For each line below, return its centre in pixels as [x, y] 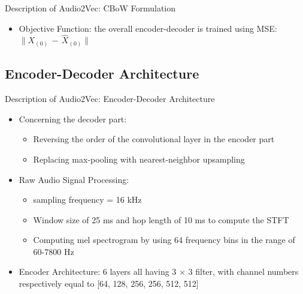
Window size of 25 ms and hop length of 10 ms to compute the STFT [161, 219]
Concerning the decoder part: [73, 118]
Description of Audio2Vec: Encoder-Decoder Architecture [110, 99]
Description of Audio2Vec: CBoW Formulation [90, 8]
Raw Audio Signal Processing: [74, 179]
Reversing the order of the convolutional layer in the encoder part [154, 139]
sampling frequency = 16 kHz [87, 199]
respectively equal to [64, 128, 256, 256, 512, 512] [109, 283]
